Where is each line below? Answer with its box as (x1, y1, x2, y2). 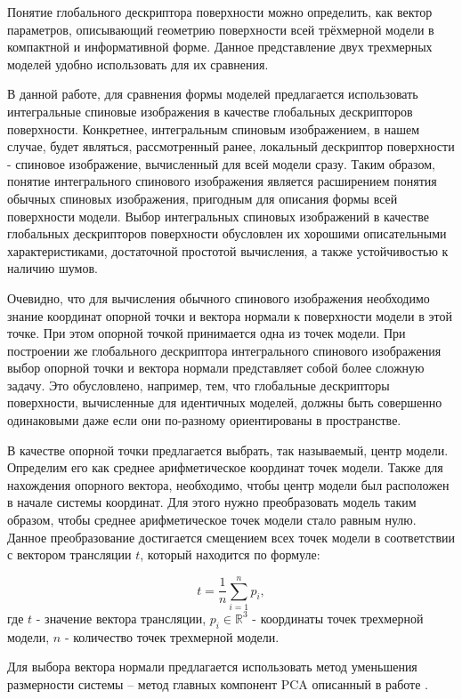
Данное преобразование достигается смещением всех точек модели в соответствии (7, 527, 456, 546)
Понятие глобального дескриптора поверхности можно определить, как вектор (7, 3, 433, 20)
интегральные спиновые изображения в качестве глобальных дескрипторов (7, 101, 413, 120)
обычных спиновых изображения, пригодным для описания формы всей (7, 189, 398, 207)
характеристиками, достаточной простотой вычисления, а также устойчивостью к (7, 241, 449, 260)
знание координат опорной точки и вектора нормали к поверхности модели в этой (7, 306, 452, 325)
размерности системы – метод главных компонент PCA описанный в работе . (7, 674, 428, 693)
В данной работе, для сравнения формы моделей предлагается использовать (7, 84, 418, 103)
